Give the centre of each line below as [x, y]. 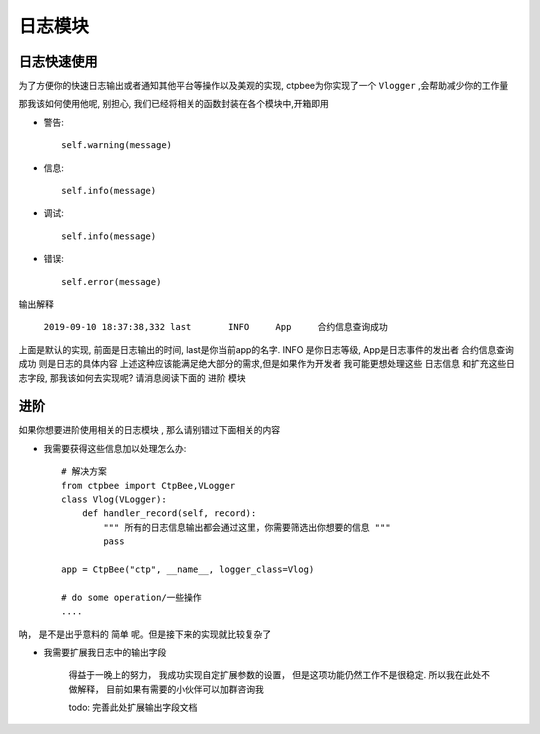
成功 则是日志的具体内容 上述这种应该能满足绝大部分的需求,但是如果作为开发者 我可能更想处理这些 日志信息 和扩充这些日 [266, 364]
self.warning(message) [117, 145]
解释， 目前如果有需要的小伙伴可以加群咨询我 [170, 689]
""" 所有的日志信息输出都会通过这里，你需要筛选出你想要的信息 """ [247, 527]
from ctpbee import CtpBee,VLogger [148, 485]
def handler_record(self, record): [169, 513]
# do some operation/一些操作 [131, 597]
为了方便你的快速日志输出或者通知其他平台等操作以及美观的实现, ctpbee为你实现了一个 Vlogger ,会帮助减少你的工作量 [263, 86]
